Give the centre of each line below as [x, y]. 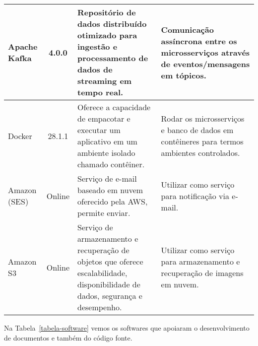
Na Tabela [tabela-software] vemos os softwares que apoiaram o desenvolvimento [127, 328]
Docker [20, 136]
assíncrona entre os [199, 41]
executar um [99, 130]
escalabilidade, [102, 273]
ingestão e [97, 46]
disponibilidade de [109, 284]
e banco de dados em [197, 130]
